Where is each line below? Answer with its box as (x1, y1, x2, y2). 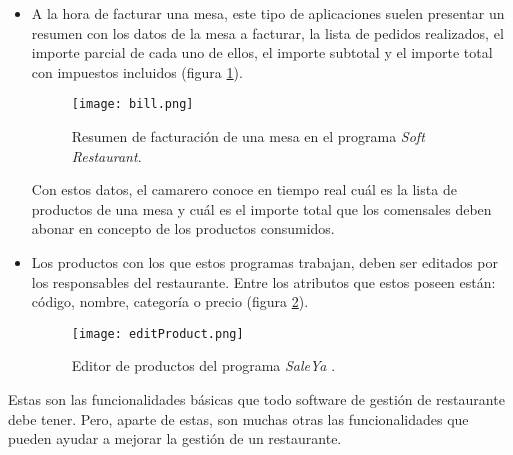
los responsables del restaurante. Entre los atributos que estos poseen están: (31, 271, 496, 292)
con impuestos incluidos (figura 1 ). (31, 61, 243, 82)
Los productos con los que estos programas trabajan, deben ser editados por (31, 252, 498, 272)
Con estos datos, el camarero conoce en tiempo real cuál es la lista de (31, 179, 457, 200)
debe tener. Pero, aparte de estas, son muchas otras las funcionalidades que (8, 408, 469, 429)
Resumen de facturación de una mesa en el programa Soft (71, 126, 425, 147)
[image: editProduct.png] (71, 326, 244, 341)
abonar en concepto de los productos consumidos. (31, 218, 335, 239)
